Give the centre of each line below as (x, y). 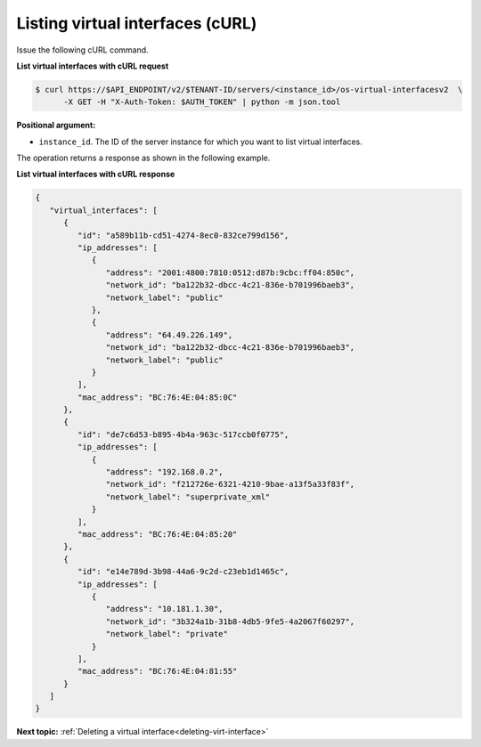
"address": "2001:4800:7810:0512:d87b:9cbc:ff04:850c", (230, 272)
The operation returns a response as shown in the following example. (143, 158)
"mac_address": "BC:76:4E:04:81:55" (157, 671)
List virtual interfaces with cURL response (96, 175)
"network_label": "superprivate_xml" (188, 497)
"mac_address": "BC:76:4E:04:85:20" (157, 534)
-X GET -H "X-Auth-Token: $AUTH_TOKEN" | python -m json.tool (202, 102)
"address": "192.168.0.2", (164, 472)
